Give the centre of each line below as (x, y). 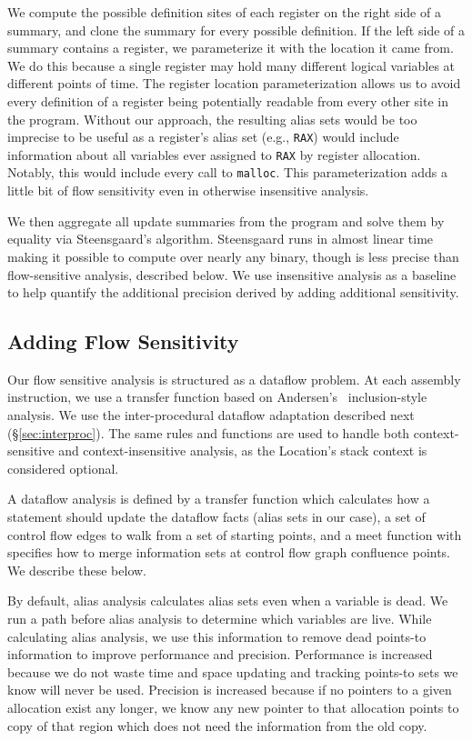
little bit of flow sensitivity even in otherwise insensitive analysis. (188, 190)
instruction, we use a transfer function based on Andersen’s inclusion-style (217, 397)
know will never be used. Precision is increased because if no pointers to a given (230, 690)
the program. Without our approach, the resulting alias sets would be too (212, 119)
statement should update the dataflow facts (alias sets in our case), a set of (216, 517)
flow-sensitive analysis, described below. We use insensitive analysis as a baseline (232, 274)
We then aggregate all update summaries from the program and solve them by (226, 220)
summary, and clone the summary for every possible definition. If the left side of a (236, 30)
